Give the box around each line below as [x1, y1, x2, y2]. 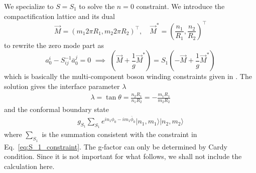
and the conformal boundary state [4, 104, 109, 114]
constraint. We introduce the [136, 1, 225, 11]
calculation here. [4, 160, 55, 171]
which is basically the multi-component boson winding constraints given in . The [4, 71, 252, 81]
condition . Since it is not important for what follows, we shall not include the [4, 151, 242, 161]
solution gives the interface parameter [4, 80, 120, 91]
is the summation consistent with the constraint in [42, 129, 197, 139]
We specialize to [4, 1, 54, 11]
